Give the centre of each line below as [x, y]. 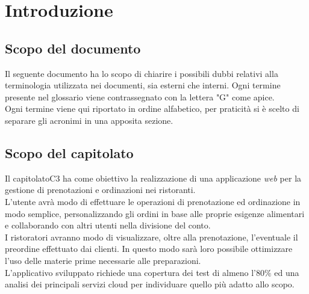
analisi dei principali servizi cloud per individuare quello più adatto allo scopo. [150, 284]
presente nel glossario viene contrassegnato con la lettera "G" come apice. [140, 96]
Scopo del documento [73, 48]
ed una [287, 272]
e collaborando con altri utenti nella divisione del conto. [108, 225]
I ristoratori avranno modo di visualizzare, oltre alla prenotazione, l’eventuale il [151, 237]
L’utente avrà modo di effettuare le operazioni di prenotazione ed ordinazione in [153, 201]
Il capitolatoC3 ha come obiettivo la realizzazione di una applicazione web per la [153, 178]
